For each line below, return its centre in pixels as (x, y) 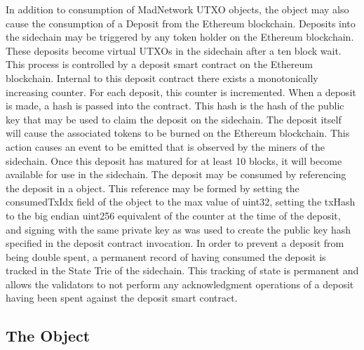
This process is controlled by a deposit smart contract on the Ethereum (159, 64)
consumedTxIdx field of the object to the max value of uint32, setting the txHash (181, 202)
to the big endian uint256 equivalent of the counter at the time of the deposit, (173, 215)
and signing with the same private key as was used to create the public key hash (178, 229)
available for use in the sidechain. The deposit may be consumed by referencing (176, 174)
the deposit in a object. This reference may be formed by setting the (153, 188)
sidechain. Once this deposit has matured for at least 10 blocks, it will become (174, 160)
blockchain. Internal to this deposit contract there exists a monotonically (162, 78)
